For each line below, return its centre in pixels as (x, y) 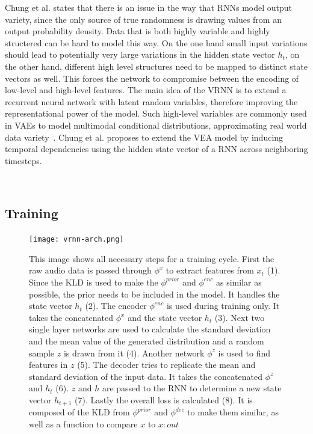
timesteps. (23, 160)
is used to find (244, 353)
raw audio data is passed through (90, 270)
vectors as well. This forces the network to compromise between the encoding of (152, 78)
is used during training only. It (223, 306)
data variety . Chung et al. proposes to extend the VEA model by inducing (144, 137)
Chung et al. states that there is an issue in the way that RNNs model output (149, 7)
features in (48, 365)
